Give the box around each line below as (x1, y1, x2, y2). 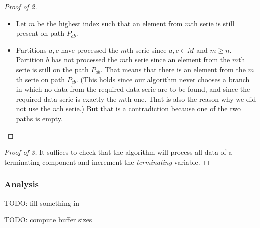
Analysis (4, 178, 39, 190)
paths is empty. (16, 113, 63, 123)
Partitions (16, 44, 47, 55)
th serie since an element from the (126, 54, 230, 65)
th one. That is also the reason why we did (125, 93, 256, 104)
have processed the (61, 44, 118, 55)
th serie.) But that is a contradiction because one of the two (57, 103, 241, 114)
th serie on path (16, 74, 65, 84)
